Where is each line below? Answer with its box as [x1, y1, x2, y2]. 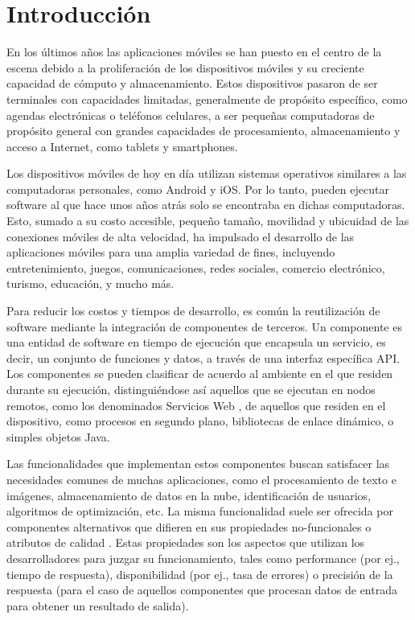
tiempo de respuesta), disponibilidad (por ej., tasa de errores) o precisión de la [6, 565, 393, 582]
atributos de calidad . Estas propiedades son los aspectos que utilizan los [6, 534, 365, 551]
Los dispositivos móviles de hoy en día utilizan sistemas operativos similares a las [6, 165, 407, 182]
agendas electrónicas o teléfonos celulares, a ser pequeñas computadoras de [6, 106, 375, 123]
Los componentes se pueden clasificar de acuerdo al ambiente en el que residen [6, 365, 393, 382]
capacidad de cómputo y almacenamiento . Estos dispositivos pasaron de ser [6, 75, 378, 92]
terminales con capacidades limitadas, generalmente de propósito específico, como [6, 90, 408, 107]
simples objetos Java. [6, 428, 110, 445]
